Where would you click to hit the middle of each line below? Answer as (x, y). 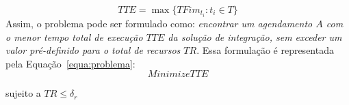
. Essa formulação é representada (265, 50)
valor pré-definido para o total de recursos (93, 50)
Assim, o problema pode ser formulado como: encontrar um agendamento (159, 24)
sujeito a (23, 93)
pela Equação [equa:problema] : (70, 63)
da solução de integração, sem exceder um (255, 36)
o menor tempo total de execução (74, 36)
